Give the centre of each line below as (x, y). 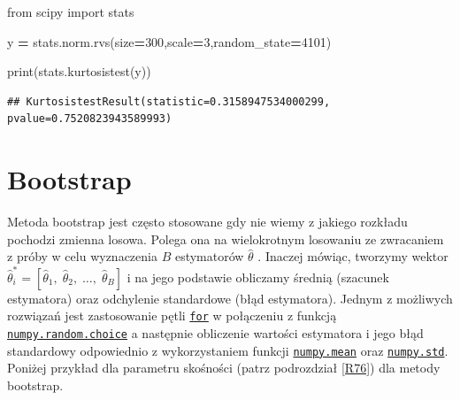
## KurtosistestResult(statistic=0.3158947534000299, (169, 101)
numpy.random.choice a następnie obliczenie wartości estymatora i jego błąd (215, 332)
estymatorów (209, 256)
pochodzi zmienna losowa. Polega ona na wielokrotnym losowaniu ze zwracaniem (226, 238)
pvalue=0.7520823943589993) (90, 119)
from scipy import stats (71, 12)
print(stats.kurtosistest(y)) (79, 71)
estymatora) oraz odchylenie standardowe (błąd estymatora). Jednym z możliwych (230, 298)
